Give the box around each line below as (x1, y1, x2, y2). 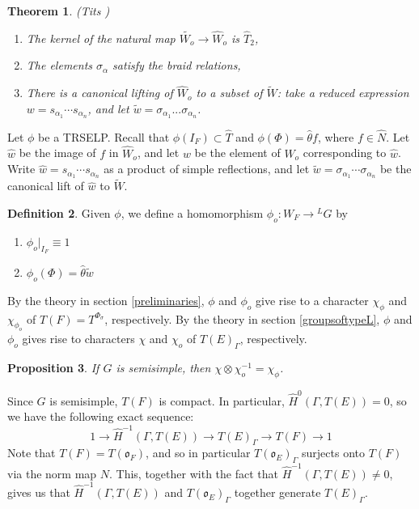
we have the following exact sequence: (7, 408, 194, 425)
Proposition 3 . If (7, 359, 99, 376)
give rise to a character (256, 291, 369, 308)
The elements (26, 57, 93, 74)
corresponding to (303, 144, 387, 161)
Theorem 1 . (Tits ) (7, 2, 110, 19)
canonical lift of (7, 177, 84, 194)
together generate (234, 484, 321, 501)
